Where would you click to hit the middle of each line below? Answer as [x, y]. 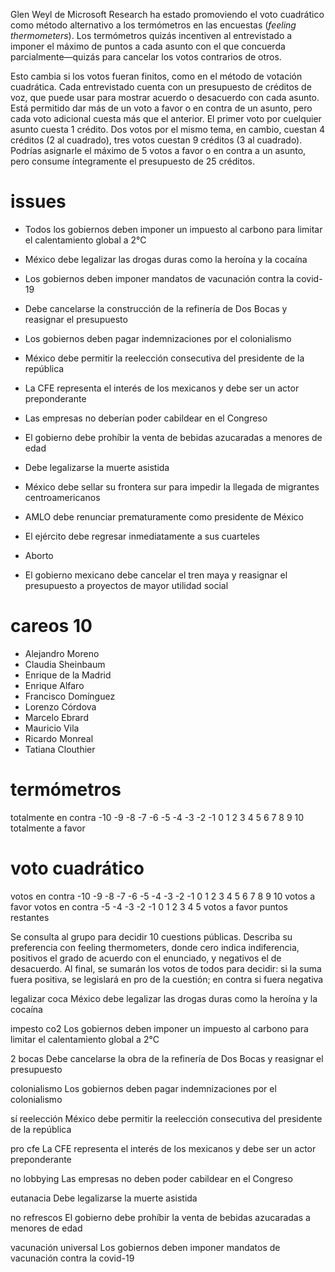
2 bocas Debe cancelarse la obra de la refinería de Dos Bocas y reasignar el [167, 1058]
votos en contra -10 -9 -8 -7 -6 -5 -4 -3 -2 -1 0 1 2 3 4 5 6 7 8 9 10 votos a [163, 896]
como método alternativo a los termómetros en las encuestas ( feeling [153, 25]
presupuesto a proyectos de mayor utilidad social [126, 585]
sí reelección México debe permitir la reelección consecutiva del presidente [166, 1118]
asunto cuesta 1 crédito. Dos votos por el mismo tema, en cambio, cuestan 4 [167, 129]
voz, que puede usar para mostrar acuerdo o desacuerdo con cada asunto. [165, 97]
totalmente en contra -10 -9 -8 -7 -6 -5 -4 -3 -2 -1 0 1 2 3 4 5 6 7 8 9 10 [157, 817]
